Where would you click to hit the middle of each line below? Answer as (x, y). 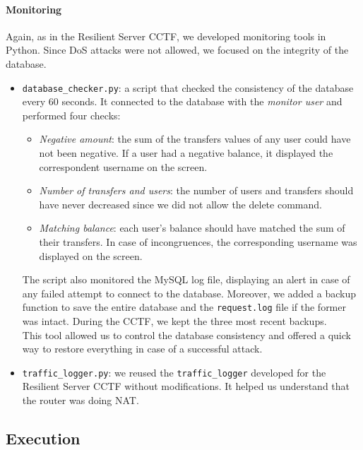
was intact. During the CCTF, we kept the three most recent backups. (174, 321)
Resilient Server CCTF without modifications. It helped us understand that (186, 386)
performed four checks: (71, 115)
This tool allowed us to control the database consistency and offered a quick (186, 334)
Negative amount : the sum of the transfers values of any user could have (195, 139)
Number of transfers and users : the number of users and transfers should (196, 190)
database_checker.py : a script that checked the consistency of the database (188, 87)
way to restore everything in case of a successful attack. (142, 349)
